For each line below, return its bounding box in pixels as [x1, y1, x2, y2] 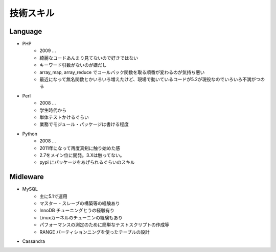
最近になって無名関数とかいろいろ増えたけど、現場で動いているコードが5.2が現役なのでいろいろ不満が [39, 77, 256, 83]
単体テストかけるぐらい [39, 114, 89, 120]
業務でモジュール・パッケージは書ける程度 [39, 121, 129, 128]
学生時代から [39, 107, 66, 113]
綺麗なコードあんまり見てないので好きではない [39, 55, 138, 61]
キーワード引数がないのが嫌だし [39, 62, 107, 68]
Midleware [9, 172, 44, 181]
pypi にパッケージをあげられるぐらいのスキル [39, 159, 135, 165]
